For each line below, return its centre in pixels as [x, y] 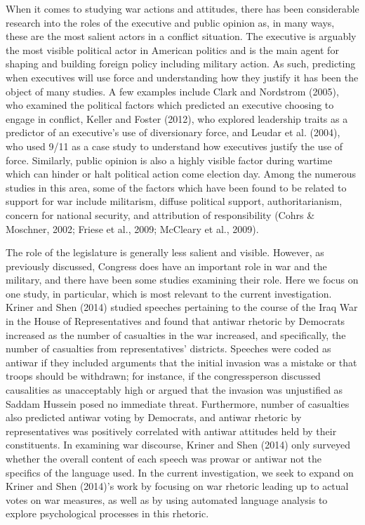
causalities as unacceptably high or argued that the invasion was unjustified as [174, 390]
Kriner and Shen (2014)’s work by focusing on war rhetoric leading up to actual [177, 486]
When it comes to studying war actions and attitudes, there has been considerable [182, 8]
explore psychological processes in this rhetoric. [107, 513]
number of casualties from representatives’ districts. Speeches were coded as [168, 348]
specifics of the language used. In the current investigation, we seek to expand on [180, 472]
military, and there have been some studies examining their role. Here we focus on [182, 280]
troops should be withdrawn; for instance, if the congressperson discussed [163, 376]
